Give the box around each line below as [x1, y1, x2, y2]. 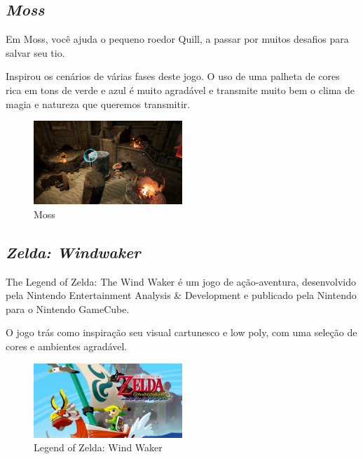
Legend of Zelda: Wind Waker [34, 440, 163, 455]
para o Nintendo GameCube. [6, 301, 130, 316]
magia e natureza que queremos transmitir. [6, 96, 191, 111]
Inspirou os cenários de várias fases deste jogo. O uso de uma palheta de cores [6, 69, 340, 84]
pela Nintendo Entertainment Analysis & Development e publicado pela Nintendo [6, 288, 357, 302]
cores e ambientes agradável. [6, 339, 128, 353]
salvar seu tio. [6, 45, 65, 60]
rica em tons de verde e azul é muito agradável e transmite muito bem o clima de [6, 82, 355, 97]
